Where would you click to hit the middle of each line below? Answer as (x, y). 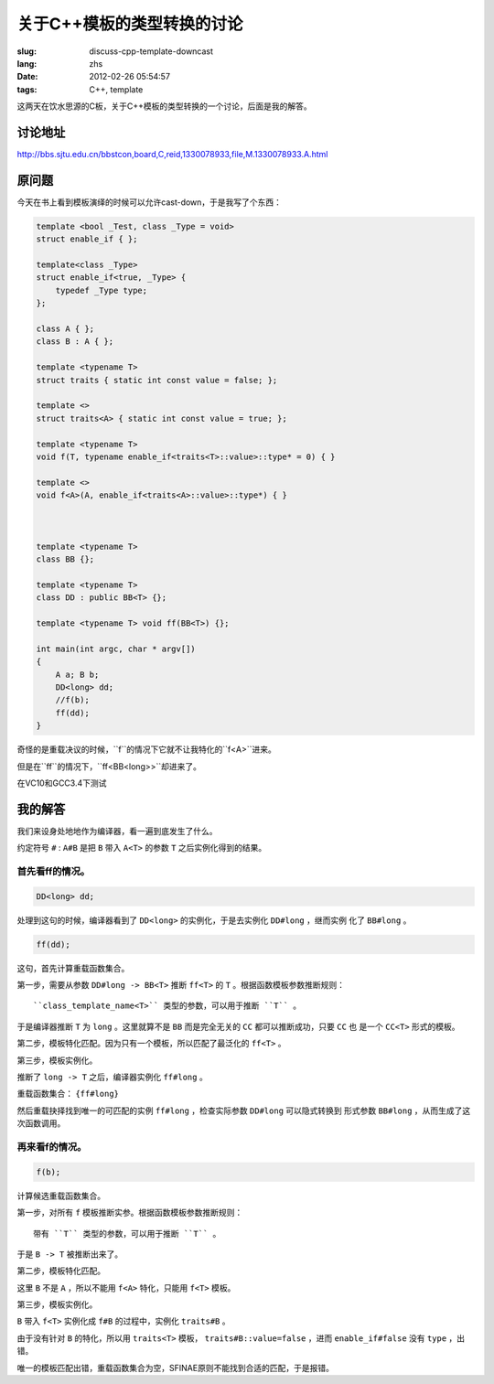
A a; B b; (77, 674)
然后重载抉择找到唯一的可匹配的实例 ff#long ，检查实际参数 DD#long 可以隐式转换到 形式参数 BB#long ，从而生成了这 (244, 1110)
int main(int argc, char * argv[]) (116, 649)
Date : (27, 77)
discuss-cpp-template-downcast (151, 51)
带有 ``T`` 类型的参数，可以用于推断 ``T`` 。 (127, 1234)
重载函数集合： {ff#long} (68, 1094)
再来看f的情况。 (52, 1146)
